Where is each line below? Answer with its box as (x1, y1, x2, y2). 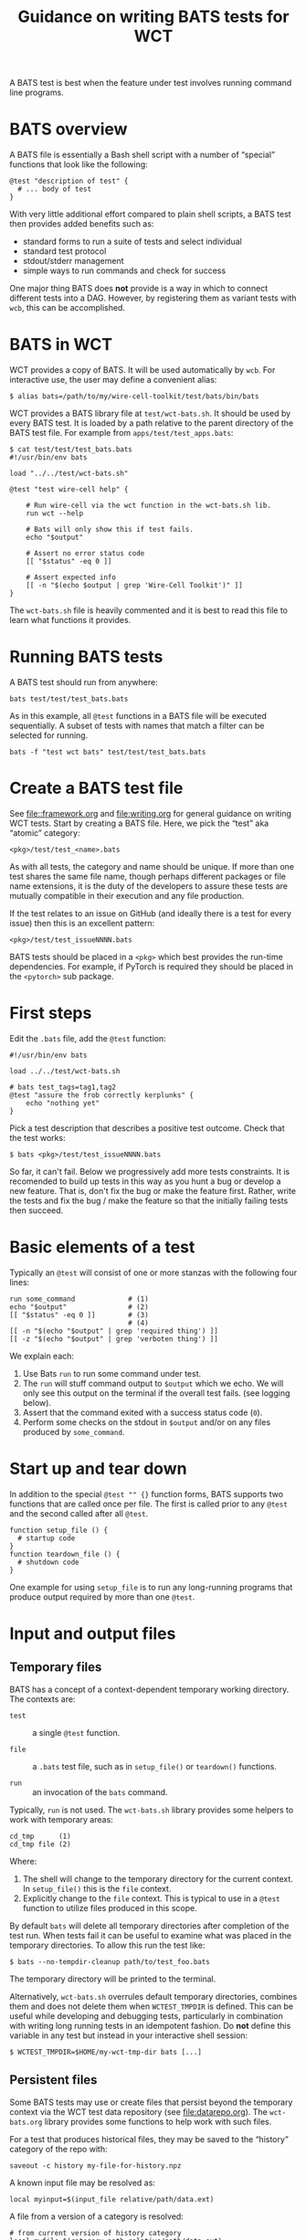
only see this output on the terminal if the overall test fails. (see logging (22, 1387, 290, 1399)
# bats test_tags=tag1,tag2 (9, 1083, 117, 1092)
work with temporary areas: (9, 1813, 114, 1824)
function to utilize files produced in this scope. (22, 1902, 198, 1913)
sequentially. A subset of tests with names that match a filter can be (9, 720, 265, 731)
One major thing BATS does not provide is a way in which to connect (9, 283, 269, 294)
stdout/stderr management (22, 256, 125, 267)
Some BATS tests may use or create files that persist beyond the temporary (9, 2097, 293, 2108)
